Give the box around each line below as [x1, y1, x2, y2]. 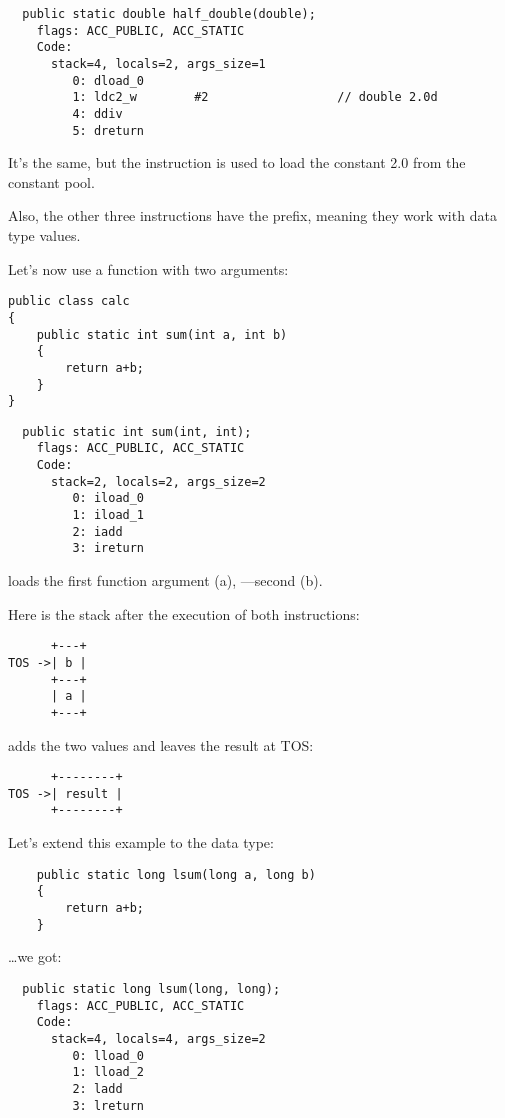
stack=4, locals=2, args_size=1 [50, 56, 266, 71]
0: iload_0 [72, 491, 145, 506]
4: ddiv [72, 106, 123, 121]
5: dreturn [72, 123, 145, 138]
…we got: [8, 946, 62, 967]
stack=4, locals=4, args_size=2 [50, 1031, 266, 1046]
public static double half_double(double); [22, 7, 316, 21]
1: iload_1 [72, 508, 145, 523]
